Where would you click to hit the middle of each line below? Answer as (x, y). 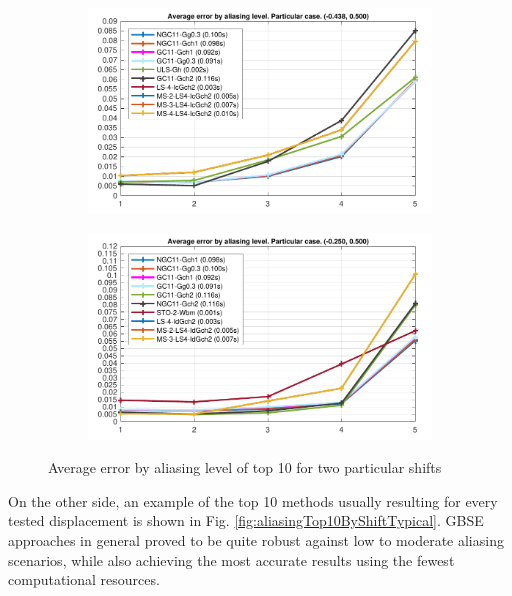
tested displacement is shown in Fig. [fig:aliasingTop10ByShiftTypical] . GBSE (246, 520)
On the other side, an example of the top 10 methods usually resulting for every (253, 500)
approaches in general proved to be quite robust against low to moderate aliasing (256, 539)
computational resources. (84, 579)
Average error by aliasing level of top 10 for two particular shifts (245, 467)
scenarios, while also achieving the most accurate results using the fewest (231, 559)
